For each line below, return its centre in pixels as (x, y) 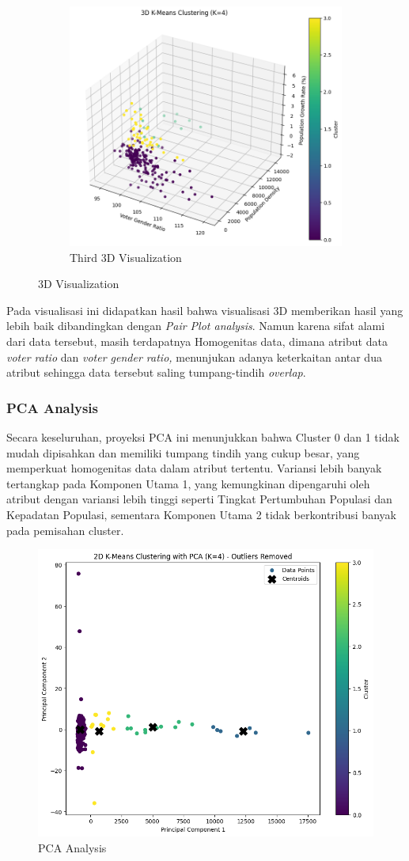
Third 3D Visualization (126, 257)
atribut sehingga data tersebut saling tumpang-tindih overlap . (156, 372)
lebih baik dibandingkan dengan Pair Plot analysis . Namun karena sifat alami (196, 326)
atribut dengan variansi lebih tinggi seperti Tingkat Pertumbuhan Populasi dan (199, 499)
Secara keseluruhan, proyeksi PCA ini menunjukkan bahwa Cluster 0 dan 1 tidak (203, 437)
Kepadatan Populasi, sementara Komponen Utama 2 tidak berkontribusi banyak (201, 514)
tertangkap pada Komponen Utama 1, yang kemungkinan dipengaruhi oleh (188, 483)
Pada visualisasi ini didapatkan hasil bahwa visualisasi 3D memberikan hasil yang (205, 310)
